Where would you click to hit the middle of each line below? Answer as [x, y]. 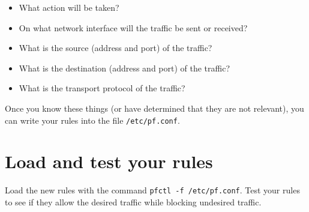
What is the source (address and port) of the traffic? [115, 48]
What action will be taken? [69, 7]
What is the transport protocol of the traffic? [102, 88]
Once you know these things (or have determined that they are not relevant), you [154, 108]
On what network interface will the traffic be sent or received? [133, 27]
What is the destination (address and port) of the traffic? [124, 68]
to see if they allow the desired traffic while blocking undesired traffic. [133, 202]
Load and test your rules [109, 161]
